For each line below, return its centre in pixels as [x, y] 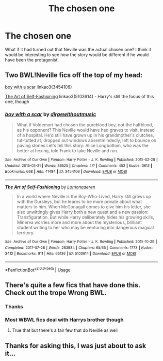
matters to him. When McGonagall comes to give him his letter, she [84, 207]
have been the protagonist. [32, 60]
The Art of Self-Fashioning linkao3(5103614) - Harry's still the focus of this [80, 96]
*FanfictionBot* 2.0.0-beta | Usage [38, 269]
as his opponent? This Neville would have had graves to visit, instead [86, 130]
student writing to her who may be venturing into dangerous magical [85, 228]
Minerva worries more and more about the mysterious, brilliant [79, 222]
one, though [17, 101]
